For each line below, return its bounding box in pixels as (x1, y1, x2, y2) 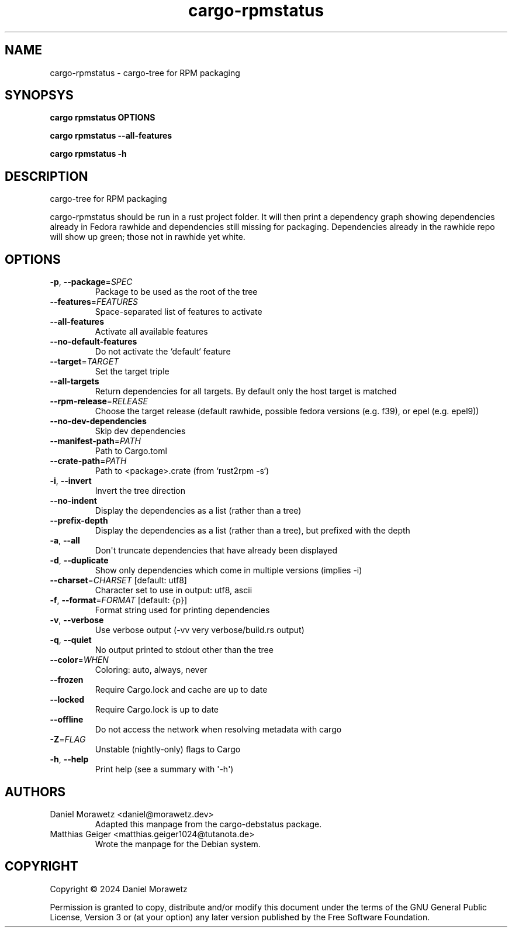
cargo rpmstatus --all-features (50, 130, 172, 141)
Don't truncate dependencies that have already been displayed (95, 545, 338, 556)
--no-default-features (50, 336, 137, 347)
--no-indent (50, 496, 97, 506)
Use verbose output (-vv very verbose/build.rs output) (95, 625, 305, 635)
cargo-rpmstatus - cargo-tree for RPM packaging (50, 67, 240, 78)
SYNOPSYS (5, 88, 74, 103)
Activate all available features (95, 326, 208, 337)
